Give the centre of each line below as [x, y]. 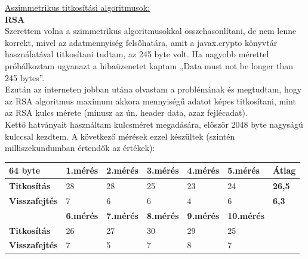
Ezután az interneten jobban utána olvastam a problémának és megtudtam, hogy [153, 89]
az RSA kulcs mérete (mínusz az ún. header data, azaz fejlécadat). [126, 112]
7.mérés [122, 215]
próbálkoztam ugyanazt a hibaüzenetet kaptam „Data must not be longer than [149, 65]
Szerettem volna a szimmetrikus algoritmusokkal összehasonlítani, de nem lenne [151, 31]
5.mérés [244, 170]
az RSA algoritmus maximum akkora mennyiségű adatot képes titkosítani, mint [150, 101]
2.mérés [122, 170]
